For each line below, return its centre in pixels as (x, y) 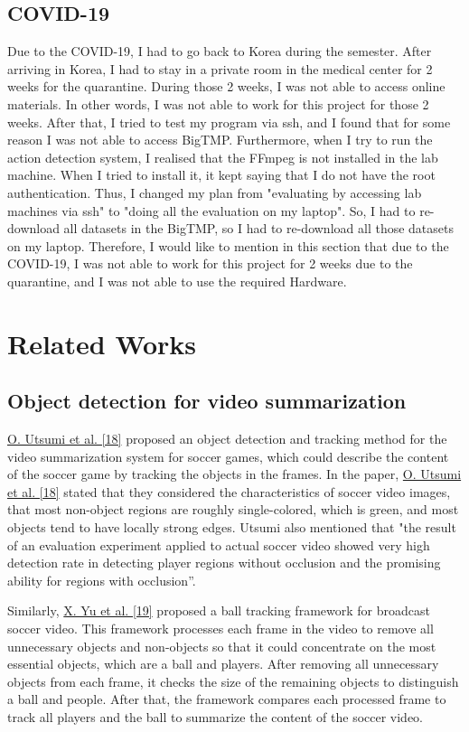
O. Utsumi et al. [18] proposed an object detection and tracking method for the (227, 439)
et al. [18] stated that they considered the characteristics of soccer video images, (229, 491)
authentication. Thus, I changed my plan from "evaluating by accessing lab (215, 192)
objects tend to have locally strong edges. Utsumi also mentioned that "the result (232, 527)
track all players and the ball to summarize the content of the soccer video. (216, 717)
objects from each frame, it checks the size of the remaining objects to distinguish (233, 681)
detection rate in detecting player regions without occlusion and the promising (224, 563)
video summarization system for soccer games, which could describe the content (228, 456)
